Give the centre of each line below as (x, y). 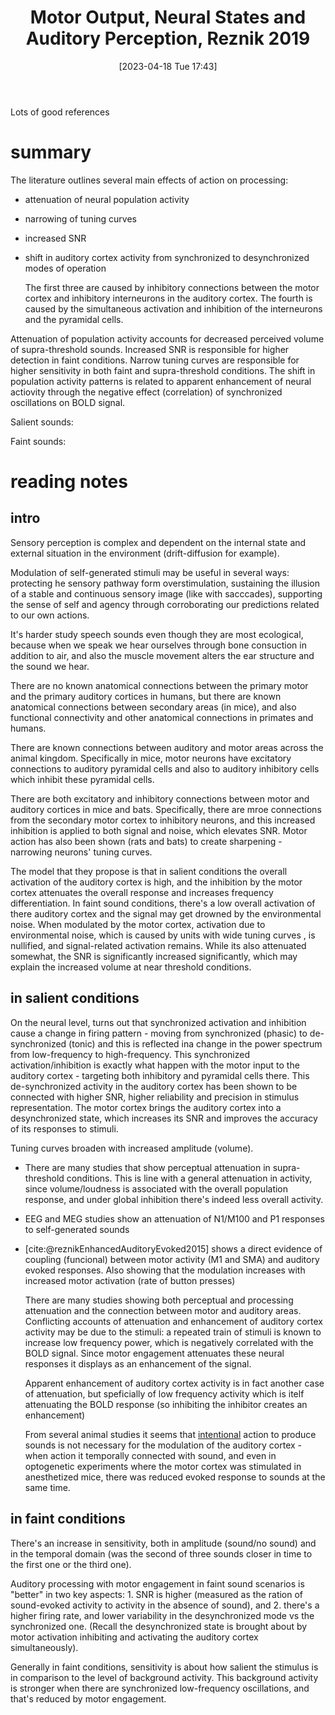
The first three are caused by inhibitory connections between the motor (172, 287)
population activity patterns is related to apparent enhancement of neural (161, 381)
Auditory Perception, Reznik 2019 (168, 38)
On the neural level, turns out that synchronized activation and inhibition (158, 1022)
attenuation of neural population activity (107, 199)
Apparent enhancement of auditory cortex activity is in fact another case (174, 1383)
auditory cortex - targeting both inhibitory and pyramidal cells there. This (160, 1075)
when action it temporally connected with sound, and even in (150, 1455)
